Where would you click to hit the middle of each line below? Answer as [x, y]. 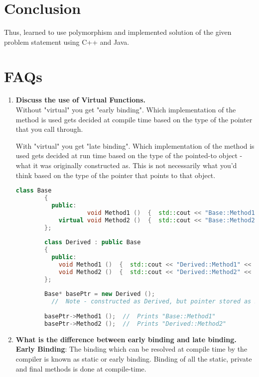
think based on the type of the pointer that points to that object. [116, 175]
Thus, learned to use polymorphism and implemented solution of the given [118, 32]
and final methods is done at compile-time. [81, 368]
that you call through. [49, 129]
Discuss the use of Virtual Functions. [80, 100]
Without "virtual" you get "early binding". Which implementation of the [126, 110]
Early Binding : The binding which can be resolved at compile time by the [131, 349]
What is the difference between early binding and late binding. [126, 339]
